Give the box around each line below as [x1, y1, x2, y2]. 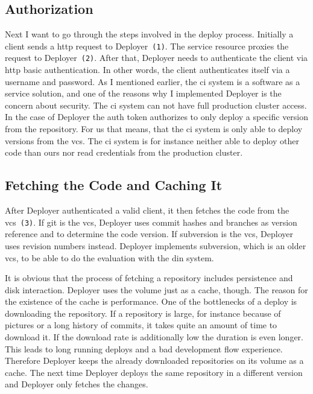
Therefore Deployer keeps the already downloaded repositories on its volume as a [5, 354, 304, 367]
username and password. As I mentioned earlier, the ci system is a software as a [5, 75, 300, 87]
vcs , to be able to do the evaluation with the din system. [5, 251, 214, 264]
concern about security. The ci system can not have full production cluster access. [5, 98, 307, 111]
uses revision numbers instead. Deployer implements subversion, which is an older [5, 239, 306, 252]
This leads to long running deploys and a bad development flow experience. [5, 342, 283, 355]
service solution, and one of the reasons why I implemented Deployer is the [5, 87, 282, 100]
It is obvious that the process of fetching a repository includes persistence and [5, 272, 293, 284]
